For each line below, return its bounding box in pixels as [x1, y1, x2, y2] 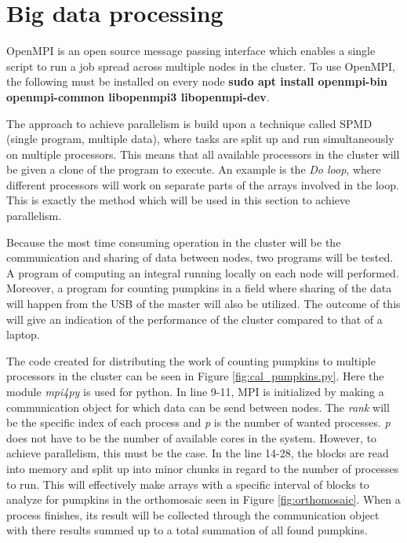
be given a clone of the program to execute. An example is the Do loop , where [6, 161, 381, 178]
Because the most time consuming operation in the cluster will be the [6, 233, 341, 250]
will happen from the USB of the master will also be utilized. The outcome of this [6, 295, 401, 312]
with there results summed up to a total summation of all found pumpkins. [6, 522, 368, 538]
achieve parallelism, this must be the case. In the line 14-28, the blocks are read [6, 445, 389, 461]
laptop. [6, 326, 40, 343]
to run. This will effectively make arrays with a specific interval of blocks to [6, 475, 369, 492]
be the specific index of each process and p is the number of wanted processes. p [6, 414, 391, 431]
